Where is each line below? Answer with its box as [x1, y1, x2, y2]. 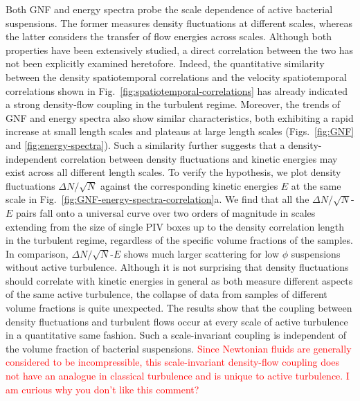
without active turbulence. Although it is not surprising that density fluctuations [6, 260, 349, 274]
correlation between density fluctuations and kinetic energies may [60, 151, 338, 166]
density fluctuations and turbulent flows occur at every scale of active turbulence [6, 314, 348, 328]
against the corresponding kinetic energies [100, 178, 278, 193]
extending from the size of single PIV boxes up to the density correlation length [6, 219, 345, 233]
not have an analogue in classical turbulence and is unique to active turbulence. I [6, 368, 350, 383]
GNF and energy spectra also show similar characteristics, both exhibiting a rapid [6, 110, 354, 125]
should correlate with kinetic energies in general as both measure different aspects [6, 273, 353, 287]
